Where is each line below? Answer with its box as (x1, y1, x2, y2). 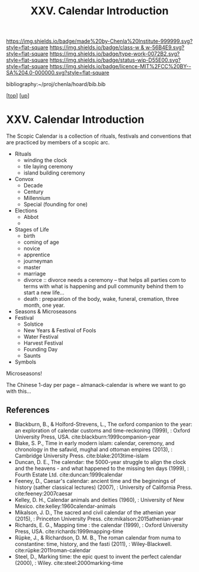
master (23, 264, 41, 271)
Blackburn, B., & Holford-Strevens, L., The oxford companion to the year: (14, 420, 192, 428)
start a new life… (23, 289, 65, 296)
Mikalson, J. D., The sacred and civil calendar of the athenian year (14, 509, 176, 516)
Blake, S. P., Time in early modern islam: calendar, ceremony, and (14, 439, 175, 446)
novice (23, 245, 40, 252)
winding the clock (23, 157, 67, 164)
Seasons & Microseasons (14, 308, 77, 315)
